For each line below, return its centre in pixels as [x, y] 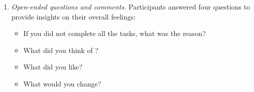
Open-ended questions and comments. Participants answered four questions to [131, 6]
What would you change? [62, 83]
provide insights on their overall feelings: [74, 16]
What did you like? [53, 67]
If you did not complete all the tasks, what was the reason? [114, 33]
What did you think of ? [61, 50]
